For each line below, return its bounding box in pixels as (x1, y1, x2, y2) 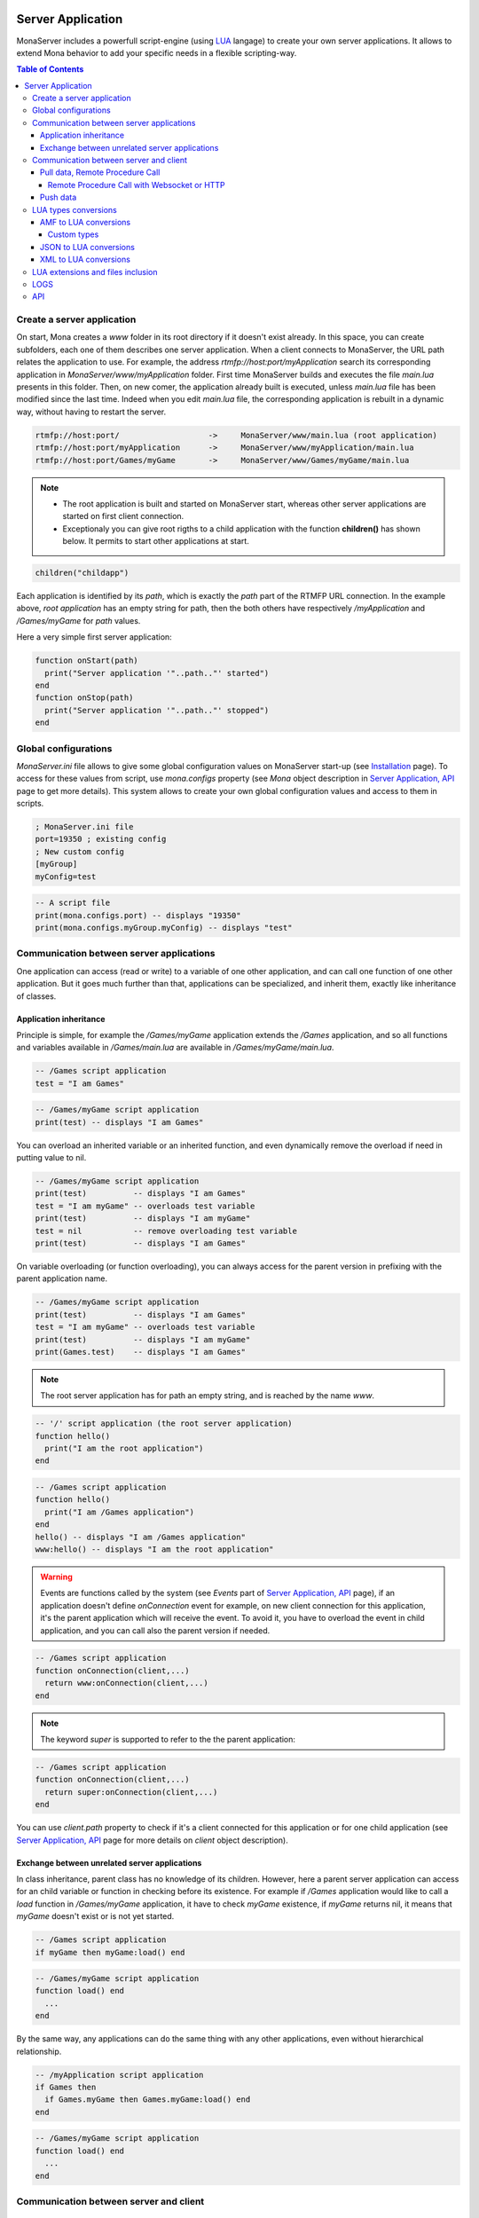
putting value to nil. (16, 1152, 87, 1163)
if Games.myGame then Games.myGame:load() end (44, 2095, 251, 2104)
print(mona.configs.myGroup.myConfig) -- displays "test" (35, 923, 293, 933)
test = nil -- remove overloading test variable (35, 1225, 297, 1236)
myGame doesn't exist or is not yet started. (16, 1911, 175, 1922)
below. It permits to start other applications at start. (62, 536, 250, 547)
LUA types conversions (32, 204, 117, 215)
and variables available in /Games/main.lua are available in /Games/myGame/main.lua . (16, 1042, 334, 1053)
